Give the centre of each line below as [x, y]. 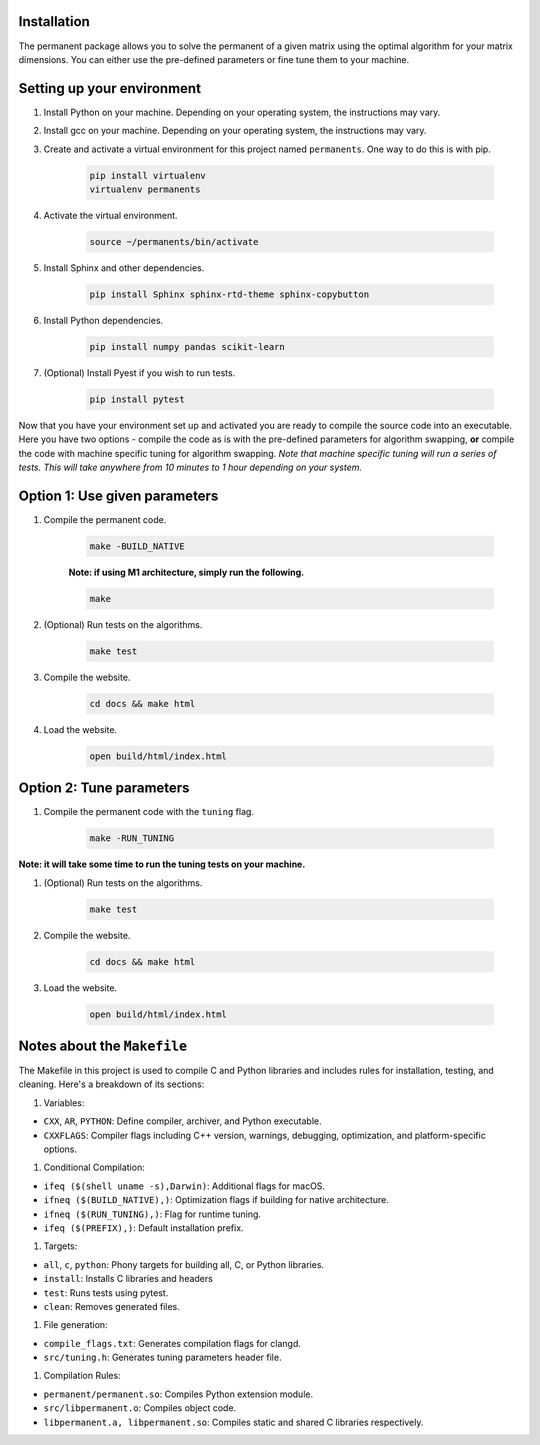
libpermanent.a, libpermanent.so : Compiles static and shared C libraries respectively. [233, 1422]
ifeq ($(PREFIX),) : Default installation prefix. [143, 1227]
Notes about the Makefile [103, 1045]
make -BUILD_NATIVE [137, 546]
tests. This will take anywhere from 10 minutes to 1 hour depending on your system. [190, 467]
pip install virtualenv [148, 175]
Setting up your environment [110, 88]
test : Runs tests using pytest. [106, 1292]
